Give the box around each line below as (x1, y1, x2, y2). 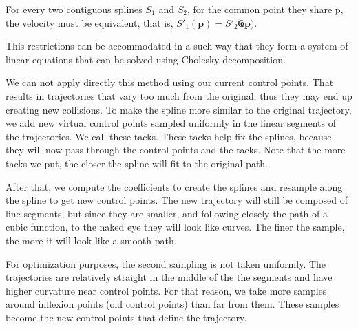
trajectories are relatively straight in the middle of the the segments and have (6, 270, 333, 284)
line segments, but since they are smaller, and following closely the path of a (6, 206, 328, 220)
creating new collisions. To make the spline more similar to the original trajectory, (6, 102, 352, 116)
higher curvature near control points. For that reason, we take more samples (6, 283, 327, 297)
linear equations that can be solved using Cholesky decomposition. (6, 52, 286, 66)
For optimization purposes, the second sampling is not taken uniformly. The (6, 256, 326, 270)
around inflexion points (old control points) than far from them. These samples (6, 297, 339, 311)
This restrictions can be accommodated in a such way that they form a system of (6, 39, 348, 53)
